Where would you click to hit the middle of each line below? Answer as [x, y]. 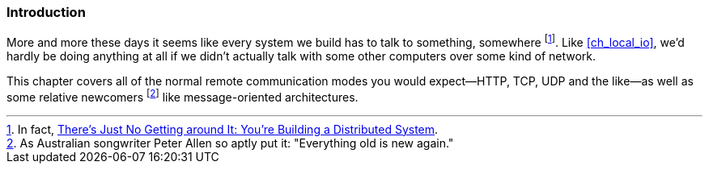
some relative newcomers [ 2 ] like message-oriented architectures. [183, 96]
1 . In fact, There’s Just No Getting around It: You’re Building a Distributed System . [223, 129]
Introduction [46, 12]
